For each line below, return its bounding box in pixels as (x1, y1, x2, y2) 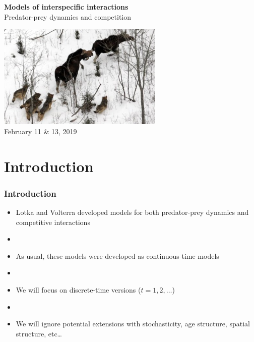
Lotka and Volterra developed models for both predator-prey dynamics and (16, 206, 249, 217)
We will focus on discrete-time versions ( (16, 284, 141, 295)
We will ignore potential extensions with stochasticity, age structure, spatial (16, 318, 250, 329)
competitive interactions (16, 216, 90, 227)
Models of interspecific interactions (4, 2, 129, 12)
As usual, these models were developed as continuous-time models (16, 250, 219, 261)
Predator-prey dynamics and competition (4, 11, 132, 22)
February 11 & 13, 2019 (4, 126, 77, 136)
